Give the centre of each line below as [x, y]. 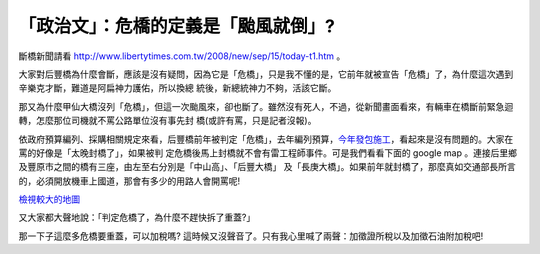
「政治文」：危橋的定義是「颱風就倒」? [176, 26]
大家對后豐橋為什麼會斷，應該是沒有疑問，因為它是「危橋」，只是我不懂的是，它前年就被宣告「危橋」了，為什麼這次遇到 [266, 74]
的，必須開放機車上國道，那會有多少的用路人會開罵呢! [129, 181]
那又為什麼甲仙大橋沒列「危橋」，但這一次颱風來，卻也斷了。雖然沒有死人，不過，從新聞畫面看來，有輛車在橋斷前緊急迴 [266, 106]
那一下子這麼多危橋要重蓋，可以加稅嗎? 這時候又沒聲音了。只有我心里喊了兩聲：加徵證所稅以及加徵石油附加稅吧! [251, 236]
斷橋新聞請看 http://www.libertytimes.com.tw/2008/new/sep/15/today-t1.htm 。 [182, 56]
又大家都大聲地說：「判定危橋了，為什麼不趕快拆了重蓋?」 [137, 217]
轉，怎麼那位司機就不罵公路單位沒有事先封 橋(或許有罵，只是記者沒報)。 [167, 121]
